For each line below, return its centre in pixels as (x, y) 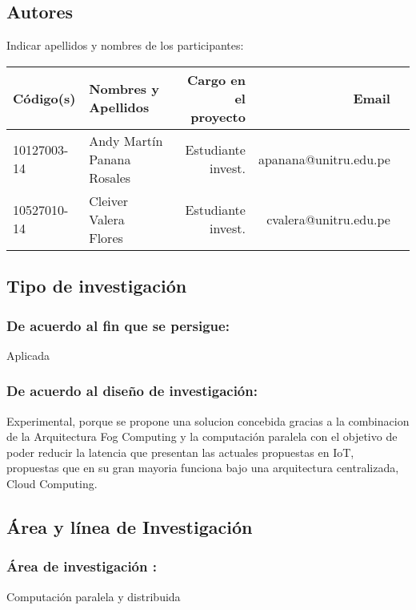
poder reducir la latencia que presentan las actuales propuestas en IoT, (180, 452)
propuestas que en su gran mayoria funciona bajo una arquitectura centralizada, (203, 468)
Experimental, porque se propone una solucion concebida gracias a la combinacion (208, 420)
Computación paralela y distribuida (94, 596)
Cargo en (216, 79)
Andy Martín (126, 140)
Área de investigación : (82, 566)
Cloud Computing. (52, 483)
